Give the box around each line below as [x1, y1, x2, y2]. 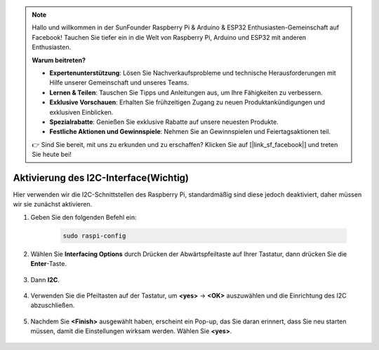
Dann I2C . [30, 275, 60, 283]
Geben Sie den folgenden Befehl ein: [30, 213, 137, 221]
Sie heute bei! [32, 150, 72, 159]
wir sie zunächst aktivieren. [13, 200, 93, 209]
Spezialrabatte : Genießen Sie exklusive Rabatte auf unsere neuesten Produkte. [49, 118, 279, 126]
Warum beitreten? [32, 56, 86, 64]
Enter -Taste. [30, 260, 67, 268]
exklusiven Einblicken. [49, 108, 114, 116]
